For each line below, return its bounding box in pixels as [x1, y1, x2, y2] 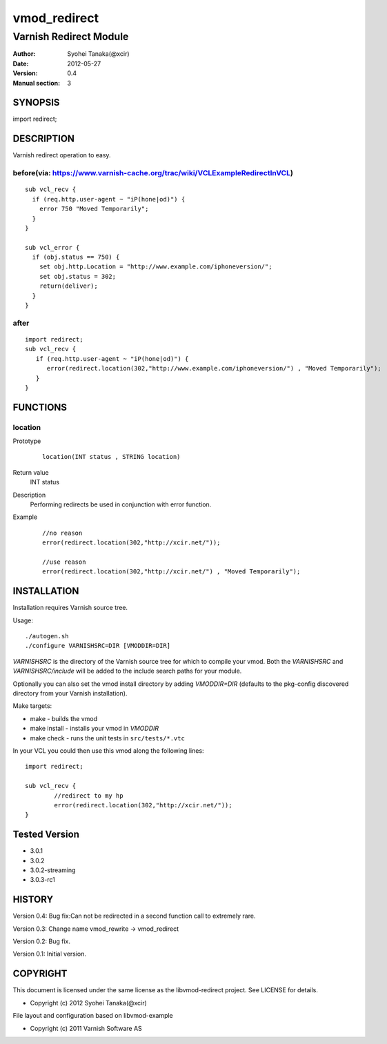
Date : [12, 59, 29, 68]
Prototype [12, 437, 41, 445]
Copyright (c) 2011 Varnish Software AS [30, 1024, 143, 1032]
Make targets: [12, 702, 52, 710]
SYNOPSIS [12, 97, 60, 108]
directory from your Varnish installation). [12, 689, 128, 698]
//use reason [42, 558, 86, 566]
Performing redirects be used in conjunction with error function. [30, 500, 212, 509]
